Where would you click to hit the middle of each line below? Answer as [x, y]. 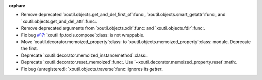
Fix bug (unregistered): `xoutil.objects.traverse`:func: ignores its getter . [92, 69]
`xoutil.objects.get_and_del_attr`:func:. [59, 21]
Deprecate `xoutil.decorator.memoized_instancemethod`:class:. [84, 55]
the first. [30, 48]
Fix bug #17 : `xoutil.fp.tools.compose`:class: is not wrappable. [83, 35]
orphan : [17, 6]
